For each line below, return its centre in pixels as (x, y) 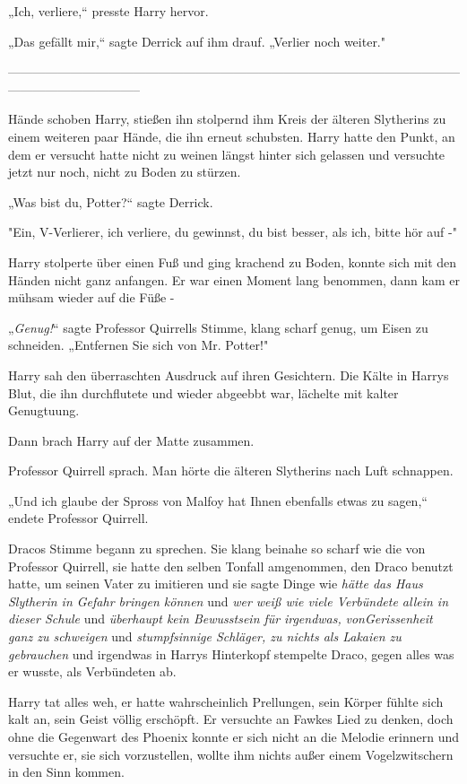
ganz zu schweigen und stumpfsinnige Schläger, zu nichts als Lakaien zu (205, 636)
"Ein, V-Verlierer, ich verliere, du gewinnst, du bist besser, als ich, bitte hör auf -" (233, 232)
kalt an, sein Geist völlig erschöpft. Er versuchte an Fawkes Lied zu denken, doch (231, 719)
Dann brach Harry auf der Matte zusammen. (131, 440)
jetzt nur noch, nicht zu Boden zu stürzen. (125, 172)
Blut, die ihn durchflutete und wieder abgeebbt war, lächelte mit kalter (203, 392)
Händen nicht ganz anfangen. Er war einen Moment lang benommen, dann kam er (234, 279)
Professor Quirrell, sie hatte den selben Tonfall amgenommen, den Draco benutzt (231, 566)
